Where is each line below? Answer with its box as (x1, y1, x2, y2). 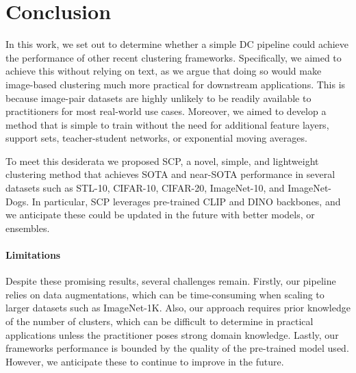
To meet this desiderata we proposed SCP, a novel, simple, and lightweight (5, 153, 319, 168)
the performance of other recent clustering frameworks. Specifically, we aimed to (5, 50, 342, 64)
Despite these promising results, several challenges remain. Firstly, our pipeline (5, 274, 336, 288)
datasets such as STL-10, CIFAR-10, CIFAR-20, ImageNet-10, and (5, 181, 285, 195)
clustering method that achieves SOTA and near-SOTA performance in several (5, 167, 335, 181)
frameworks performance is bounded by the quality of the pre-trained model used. (5, 341, 349, 355)
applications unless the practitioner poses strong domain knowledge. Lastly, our (5, 327, 339, 342)
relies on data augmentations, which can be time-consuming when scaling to (5, 287, 325, 301)
